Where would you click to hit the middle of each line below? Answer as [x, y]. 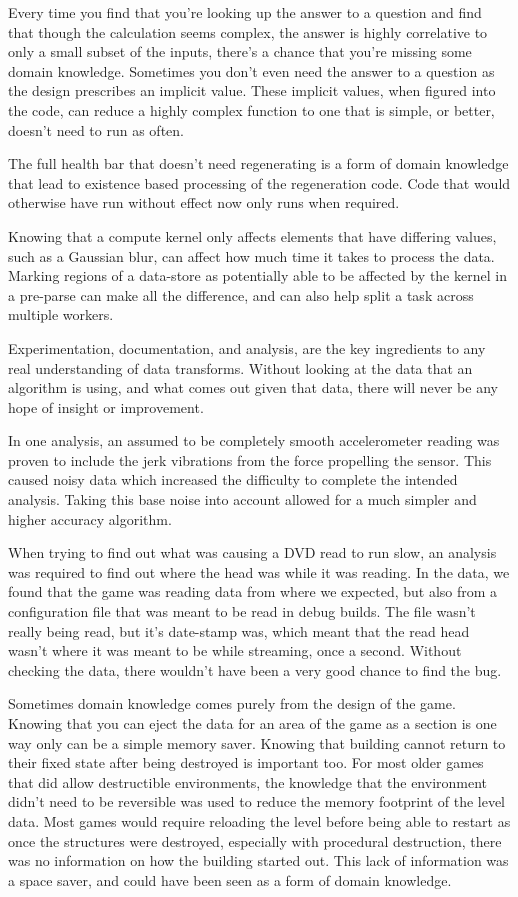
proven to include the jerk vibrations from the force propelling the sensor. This [250, 459]
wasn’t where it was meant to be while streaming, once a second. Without [235, 650]
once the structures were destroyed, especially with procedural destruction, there [255, 840]
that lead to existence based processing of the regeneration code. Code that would [259, 182]
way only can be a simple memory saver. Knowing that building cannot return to [257, 742]
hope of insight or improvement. [106, 406]
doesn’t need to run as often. [96, 129]
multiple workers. [61, 314]
